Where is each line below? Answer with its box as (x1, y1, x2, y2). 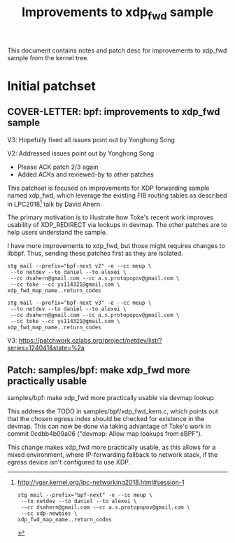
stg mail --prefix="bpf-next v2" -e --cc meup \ (7, 263, 152, 270)
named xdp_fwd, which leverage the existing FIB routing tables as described (7, 191, 227, 200)
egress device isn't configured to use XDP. (7, 458, 131, 467)
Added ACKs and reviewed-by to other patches (17, 170, 154, 179)
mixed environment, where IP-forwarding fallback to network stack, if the (7, 451, 218, 459)
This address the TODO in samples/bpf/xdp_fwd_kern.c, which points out (7, 407, 218, 415)
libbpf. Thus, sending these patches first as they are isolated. (7, 249, 183, 258)
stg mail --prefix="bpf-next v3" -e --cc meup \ (7, 299, 152, 307)
